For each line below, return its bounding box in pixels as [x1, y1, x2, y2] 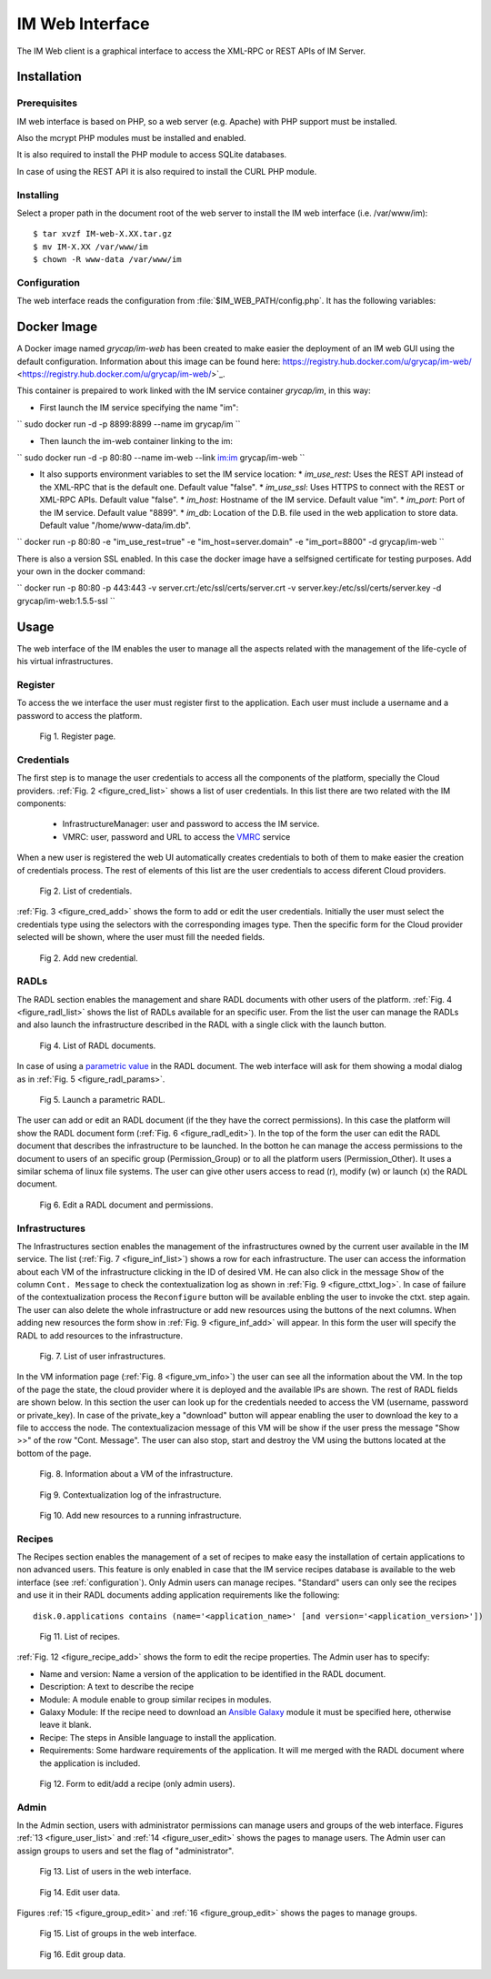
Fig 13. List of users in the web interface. [39, 1866, 192, 1877]
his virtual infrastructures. [16, 656, 114, 667]
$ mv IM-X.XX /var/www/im [33, 241, 149, 252]
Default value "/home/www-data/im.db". [39, 520, 191, 530]
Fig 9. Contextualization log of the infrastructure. [39, 1489, 222, 1500]
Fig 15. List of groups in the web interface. [39, 1928, 197, 1939]
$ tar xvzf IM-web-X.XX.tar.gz [33, 228, 173, 239]
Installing [16, 188, 59, 201]
